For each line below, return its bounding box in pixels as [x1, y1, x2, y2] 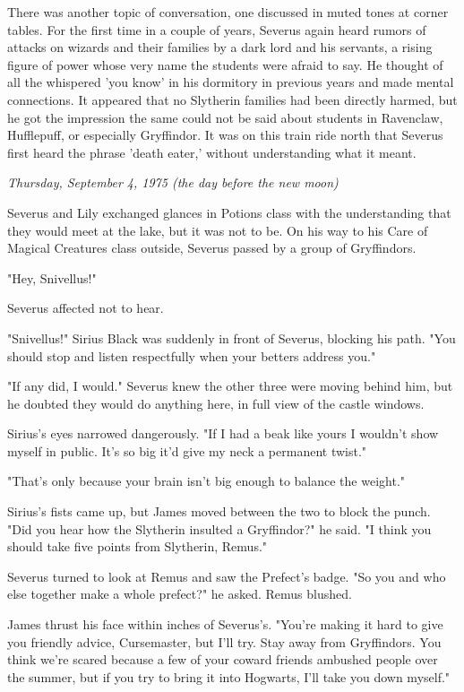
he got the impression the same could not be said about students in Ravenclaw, [7, 108, 443, 126]
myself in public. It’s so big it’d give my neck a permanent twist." [7, 441, 367, 460]
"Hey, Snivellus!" [7, 268, 97, 287]
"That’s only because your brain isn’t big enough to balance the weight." [7, 471, 406, 490]
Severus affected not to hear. [7, 298, 164, 317]
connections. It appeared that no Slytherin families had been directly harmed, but [7, 90, 458, 108]
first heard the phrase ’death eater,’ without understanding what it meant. [7, 143, 417, 161]
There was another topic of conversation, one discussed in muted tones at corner [7, 3, 449, 21]
